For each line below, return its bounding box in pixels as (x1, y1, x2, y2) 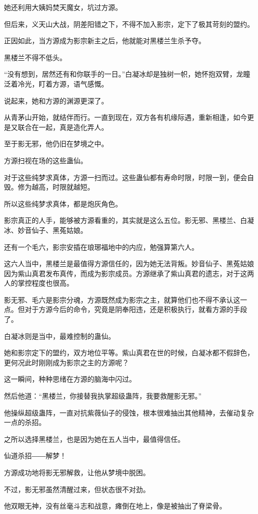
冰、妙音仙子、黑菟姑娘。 (4, 224, 87, 235)
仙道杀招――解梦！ (4, 450, 66, 461)
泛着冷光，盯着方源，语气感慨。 (4, 78, 108, 89)
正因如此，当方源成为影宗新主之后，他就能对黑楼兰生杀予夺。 (4, 35, 205, 46)
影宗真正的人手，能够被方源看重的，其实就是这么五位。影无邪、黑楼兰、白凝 (4, 215, 254, 225)
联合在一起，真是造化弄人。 (17, 121, 108, 132)
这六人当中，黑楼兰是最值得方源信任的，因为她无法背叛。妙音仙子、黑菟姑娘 (4, 258, 254, 269)
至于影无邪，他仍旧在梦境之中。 (4, 138, 108, 149)
